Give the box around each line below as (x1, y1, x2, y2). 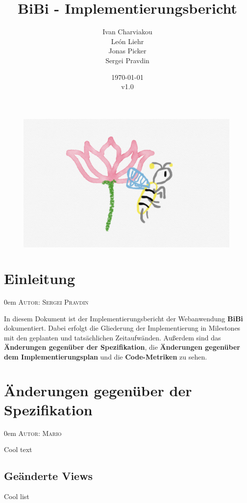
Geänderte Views (4, 468, 93, 483)
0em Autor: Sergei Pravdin (4, 296, 89, 307)
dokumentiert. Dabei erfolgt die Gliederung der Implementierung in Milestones (4, 323, 241, 333)
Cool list (4, 491, 29, 502)
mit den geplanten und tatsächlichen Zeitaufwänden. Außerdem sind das (4, 332, 221, 342)
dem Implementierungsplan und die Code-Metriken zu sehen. (4, 351, 207, 361)
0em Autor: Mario (4, 428, 62, 438)
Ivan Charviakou (102, 26, 152, 37)
